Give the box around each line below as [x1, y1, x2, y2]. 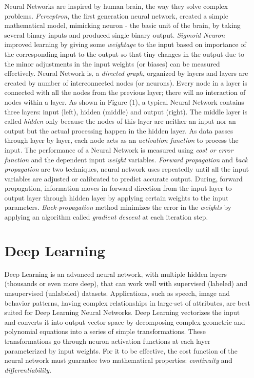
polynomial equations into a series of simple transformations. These [4, 326, 206, 336]
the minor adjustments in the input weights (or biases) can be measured [4, 58, 220, 68]
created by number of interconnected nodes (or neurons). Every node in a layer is [4, 77, 248, 88]
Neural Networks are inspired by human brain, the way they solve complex [4, 1, 228, 11]
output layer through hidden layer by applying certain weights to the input [4, 192, 229, 202]
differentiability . [4, 364, 52, 375]
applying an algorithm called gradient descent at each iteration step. [4, 212, 208, 222]
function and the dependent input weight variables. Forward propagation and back [4, 154, 248, 164]
